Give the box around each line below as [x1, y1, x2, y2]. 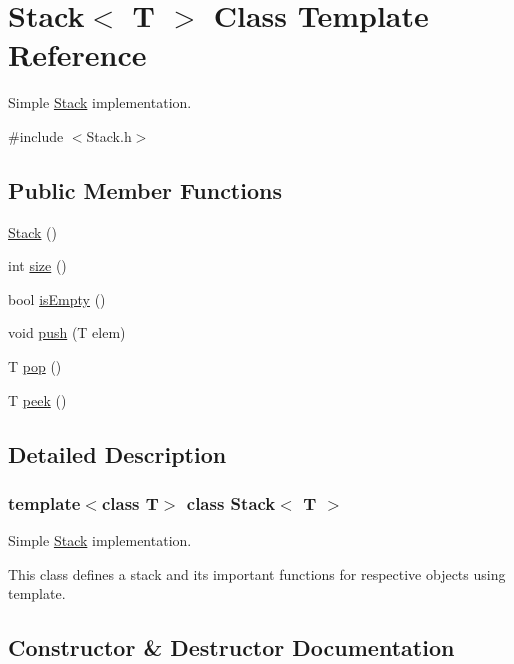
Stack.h [86, 125, 132, 146]
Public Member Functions [8, 174, 282, 205]
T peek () [8, 389, 67, 410]
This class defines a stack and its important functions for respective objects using [8, 563, 506, 584]
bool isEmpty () [8, 288, 106, 309]
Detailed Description [8, 438, 227, 469]
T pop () [8, 356, 62, 377]
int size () [8, 255, 67, 276]
